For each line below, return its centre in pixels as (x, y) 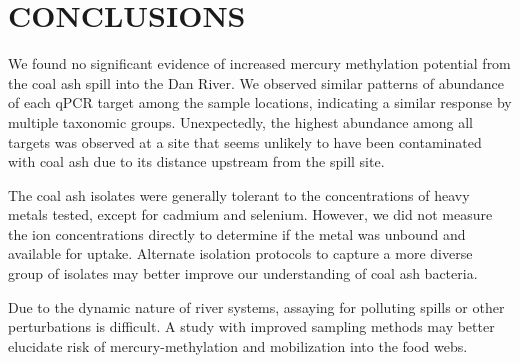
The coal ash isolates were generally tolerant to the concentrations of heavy (239, 194)
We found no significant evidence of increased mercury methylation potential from (259, 63)
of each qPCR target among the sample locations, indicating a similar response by (260, 102)
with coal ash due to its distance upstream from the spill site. (196, 161)
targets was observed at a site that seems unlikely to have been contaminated (245, 141)
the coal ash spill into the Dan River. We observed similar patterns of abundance (256, 82)
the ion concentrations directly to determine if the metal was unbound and (237, 233)
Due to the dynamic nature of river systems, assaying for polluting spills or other (256, 306)
